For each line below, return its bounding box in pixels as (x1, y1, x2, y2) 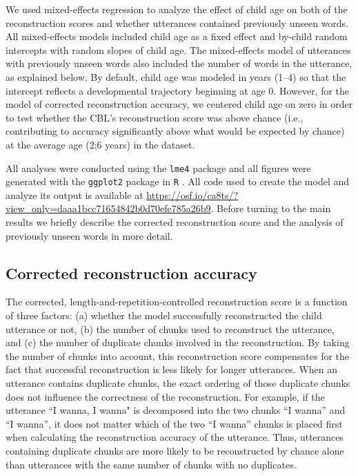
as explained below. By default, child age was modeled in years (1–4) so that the (6, 69, 346, 84)
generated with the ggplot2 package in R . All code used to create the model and (6, 174, 350, 189)
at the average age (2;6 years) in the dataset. (6, 137, 195, 151)
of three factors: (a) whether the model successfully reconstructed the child (6, 308, 322, 323)
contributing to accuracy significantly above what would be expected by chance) (6, 124, 345, 138)
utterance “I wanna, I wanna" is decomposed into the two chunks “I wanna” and (6, 403, 346, 417)
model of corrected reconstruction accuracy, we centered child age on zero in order (6, 97, 353, 111)
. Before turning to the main (210, 201, 331, 216)
